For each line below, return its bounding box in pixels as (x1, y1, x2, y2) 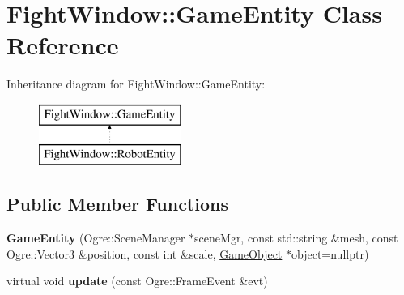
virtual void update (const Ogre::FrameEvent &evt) (6, 272, 268, 289)
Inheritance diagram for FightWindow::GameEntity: (6, 75, 266, 92)
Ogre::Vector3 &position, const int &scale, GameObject (6, 245, 283, 262)
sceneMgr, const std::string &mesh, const (194, 229, 398, 246)
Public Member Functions (6, 191, 228, 216)
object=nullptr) (291, 245, 369, 262)
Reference (6, 28, 119, 62)
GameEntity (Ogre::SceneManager (6, 229, 185, 246)
